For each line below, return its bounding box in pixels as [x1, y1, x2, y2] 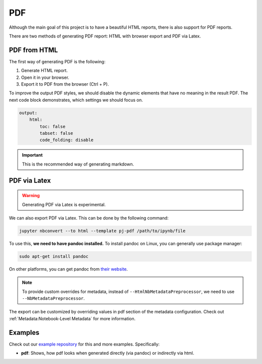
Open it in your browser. [21, 74, 69, 80]
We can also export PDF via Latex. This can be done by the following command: [9, 215, 169, 221]
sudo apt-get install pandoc [19, 254, 89, 259]
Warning [22, 193, 40, 199]
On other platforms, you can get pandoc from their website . [9, 266, 128, 272]
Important [22, 152, 43, 158]
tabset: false [39, 130, 73, 136]
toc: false [39, 124, 65, 129]
